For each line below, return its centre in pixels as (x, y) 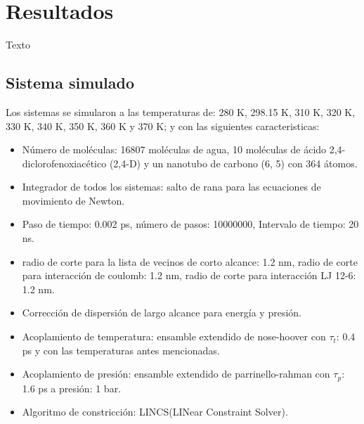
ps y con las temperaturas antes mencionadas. (121, 350)
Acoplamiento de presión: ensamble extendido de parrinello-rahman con (176, 374)
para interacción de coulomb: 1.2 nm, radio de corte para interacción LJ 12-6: (189, 275)
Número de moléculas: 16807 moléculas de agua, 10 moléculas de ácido (174, 149)
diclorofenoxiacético (64, 163)
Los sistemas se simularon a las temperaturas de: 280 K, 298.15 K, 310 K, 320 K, (181, 111)
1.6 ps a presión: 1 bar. (72, 388)
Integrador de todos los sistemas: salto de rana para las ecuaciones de (171, 187)
